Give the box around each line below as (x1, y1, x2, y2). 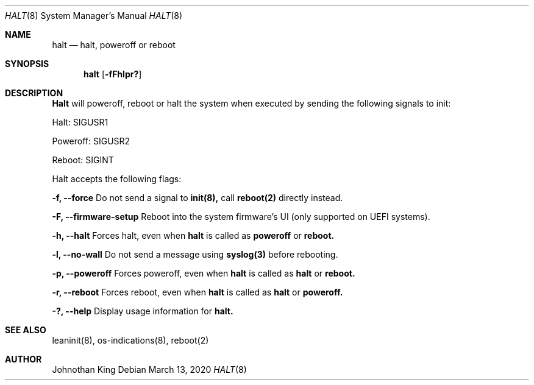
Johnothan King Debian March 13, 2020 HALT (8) (52, 364, 247, 375)
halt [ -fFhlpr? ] (84, 69, 142, 79)
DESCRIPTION (5, 88, 63, 98)
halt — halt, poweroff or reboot (52, 40, 176, 50)
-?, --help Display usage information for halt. (52, 306, 233, 316)
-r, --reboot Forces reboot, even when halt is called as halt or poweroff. (52, 287, 343, 297)
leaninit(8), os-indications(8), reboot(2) (52, 335, 209, 345)
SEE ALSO (5, 325, 46, 335)
